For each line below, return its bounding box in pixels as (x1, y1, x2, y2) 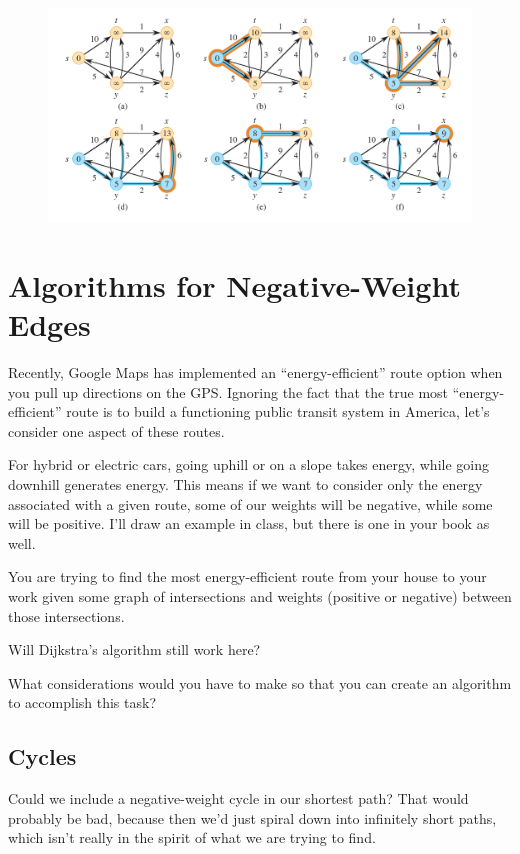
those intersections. (8, 605, 125, 626)
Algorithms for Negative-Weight (8, 264, 461, 305)
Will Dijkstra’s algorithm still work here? (8, 639, 261, 660)
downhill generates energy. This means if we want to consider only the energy (8, 473, 483, 494)
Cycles (8, 741, 77, 772)
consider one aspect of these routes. (8, 420, 225, 441)
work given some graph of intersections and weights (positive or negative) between (8, 585, 512, 606)
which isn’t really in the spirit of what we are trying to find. (8, 827, 376, 848)
